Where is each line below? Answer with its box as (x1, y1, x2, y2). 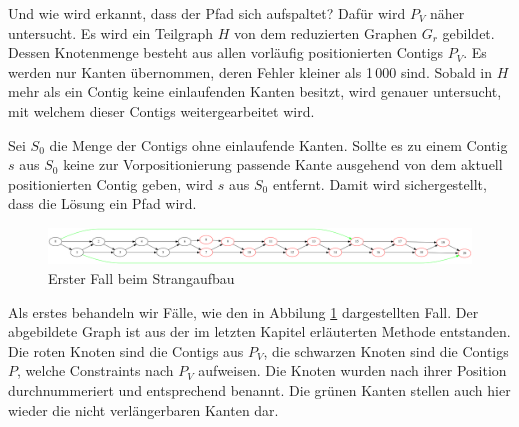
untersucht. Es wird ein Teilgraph (8, 22, 214, 43)
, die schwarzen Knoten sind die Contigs (263, 340, 509, 361)
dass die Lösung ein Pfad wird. (8, 193, 197, 214)
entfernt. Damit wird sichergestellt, (272, 173, 487, 194)
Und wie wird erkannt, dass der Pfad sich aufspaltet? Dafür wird (8, 3, 406, 23)
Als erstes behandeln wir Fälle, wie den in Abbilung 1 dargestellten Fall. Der (8, 301, 479, 322)
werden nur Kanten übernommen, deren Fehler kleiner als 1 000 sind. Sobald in (8, 61, 493, 82)
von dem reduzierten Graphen (234, 22, 418, 43)
